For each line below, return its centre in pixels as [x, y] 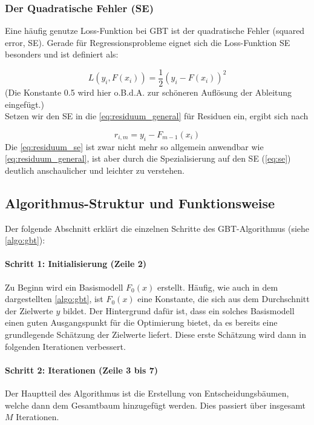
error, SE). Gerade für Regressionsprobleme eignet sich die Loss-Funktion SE [148, 42]
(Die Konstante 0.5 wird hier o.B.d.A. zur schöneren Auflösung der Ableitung [149, 92]
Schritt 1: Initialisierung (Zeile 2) [76, 264]
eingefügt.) [25, 104]
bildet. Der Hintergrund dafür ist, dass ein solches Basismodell [178, 310]
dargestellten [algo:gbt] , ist [54, 299]
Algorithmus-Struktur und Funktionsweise [140, 203]
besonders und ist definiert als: [62, 54]
